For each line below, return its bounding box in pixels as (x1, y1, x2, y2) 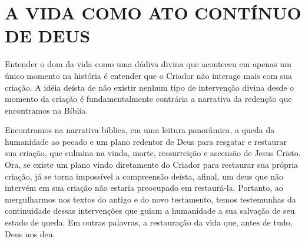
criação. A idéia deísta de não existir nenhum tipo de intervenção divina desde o (5, 81, 294, 93)
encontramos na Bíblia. (5, 104, 88, 116)
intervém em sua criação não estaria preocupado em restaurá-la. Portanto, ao (5, 181, 283, 194)
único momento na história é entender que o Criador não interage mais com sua (5, 69, 293, 81)
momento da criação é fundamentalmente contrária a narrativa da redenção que (5, 92, 292, 105)
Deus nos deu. (5, 227, 55, 240)
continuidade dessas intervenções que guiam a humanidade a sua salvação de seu (5, 204, 295, 217)
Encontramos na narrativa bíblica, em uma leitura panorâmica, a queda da (5, 124, 275, 136)
